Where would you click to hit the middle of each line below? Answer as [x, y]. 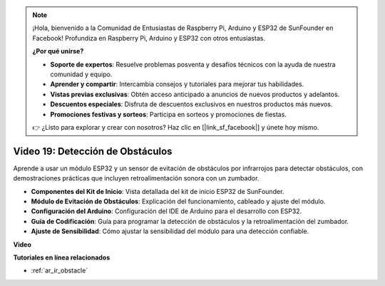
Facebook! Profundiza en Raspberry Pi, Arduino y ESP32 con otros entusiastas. [149, 38]
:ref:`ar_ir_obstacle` [60, 270]
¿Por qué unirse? [58, 51]
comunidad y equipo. [81, 74]
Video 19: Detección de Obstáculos [93, 151]
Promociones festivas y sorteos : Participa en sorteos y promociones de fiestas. [168, 114]
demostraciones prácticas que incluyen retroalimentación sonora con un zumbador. [136, 178]
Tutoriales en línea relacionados [62, 257]
